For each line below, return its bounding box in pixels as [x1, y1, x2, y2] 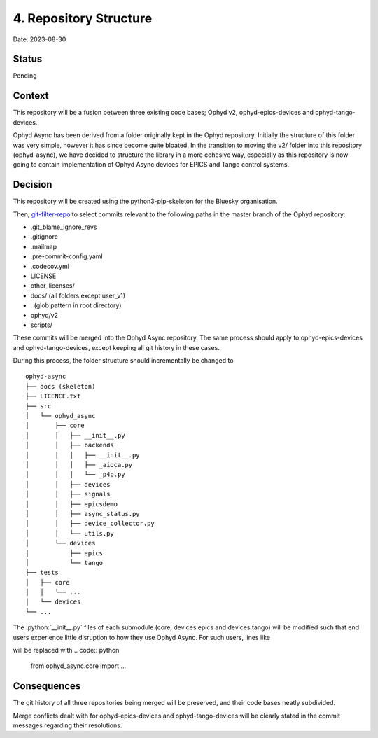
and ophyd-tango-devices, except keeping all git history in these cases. [13, 343, 220, 351]
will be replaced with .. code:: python [13, 646, 120, 655]
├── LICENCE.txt [25, 392, 81, 401]
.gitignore [30, 232, 59, 241]
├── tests [25, 569, 59, 577]
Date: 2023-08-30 [13, 35, 66, 43]
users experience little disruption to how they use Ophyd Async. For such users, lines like [13, 633, 271, 641]
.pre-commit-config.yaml [30, 252, 103, 260]
